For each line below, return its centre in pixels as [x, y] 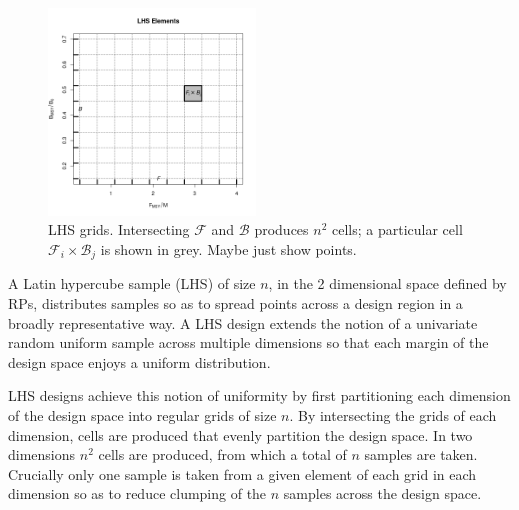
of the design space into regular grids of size [142, 414]
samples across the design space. [382, 493]
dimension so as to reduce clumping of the [137, 493]
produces [281, 229]
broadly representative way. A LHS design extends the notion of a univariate [243, 322]
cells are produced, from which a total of [222, 454]
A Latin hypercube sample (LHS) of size [132, 283]
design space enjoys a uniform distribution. [139, 361]
